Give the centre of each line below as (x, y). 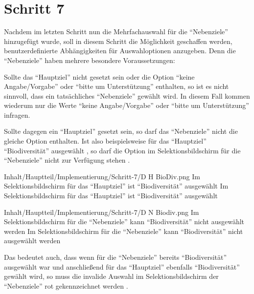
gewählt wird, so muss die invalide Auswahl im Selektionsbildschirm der (111, 276)
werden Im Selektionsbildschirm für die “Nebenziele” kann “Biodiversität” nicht (124, 231)
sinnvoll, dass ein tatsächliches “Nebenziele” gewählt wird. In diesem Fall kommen (127, 95)
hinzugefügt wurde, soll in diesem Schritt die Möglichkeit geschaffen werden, (118, 41)
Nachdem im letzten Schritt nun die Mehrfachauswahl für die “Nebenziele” (116, 31)
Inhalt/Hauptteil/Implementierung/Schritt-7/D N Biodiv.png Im (102, 212)
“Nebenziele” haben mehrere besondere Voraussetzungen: (90, 60)
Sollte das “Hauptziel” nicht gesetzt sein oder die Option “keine (99, 76)
